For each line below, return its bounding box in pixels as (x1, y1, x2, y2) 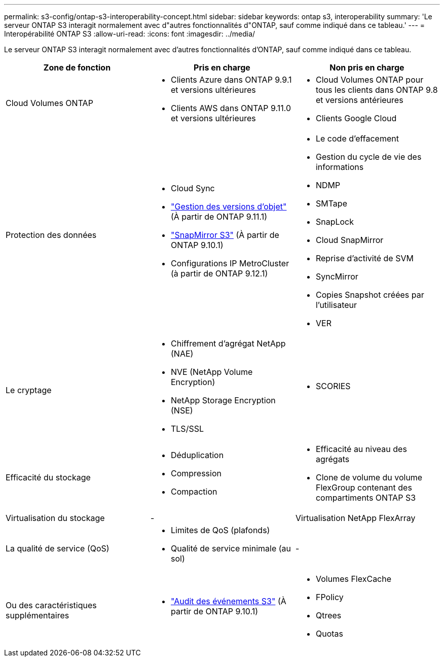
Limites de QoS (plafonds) (170, 525, 270, 535)
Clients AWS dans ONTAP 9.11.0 (170, 103, 291, 113)
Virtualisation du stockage (6, 513, 105, 523)
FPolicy (315, 592, 344, 602)
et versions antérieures (315, 95, 403, 105)
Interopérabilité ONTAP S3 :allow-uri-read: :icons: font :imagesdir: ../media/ (4, 29, 255, 38)
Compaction (170, 486, 217, 497)
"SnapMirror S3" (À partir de (170, 230, 279, 240)
